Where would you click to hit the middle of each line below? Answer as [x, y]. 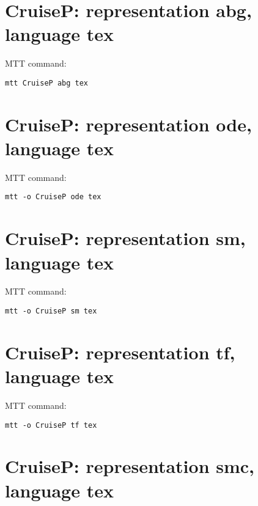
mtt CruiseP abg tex [47, 83]
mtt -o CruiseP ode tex [53, 197]
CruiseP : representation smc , [130, 466]
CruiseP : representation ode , [128, 124]
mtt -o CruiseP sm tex [51, 311]
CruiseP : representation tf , [120, 352]
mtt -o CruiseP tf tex [51, 425]
